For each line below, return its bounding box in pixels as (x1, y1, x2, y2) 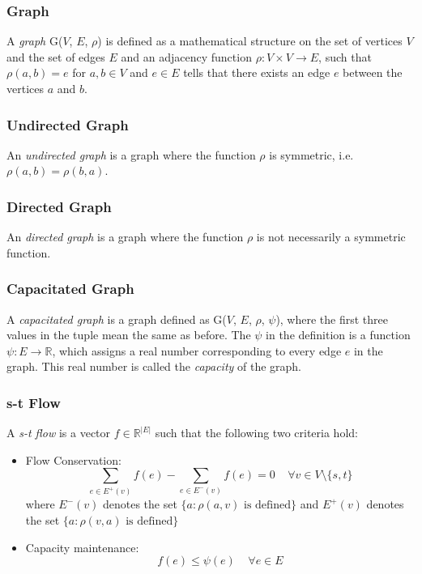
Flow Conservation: (25, 451, 121, 468)
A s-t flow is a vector (6, 424, 111, 441)
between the (343, 64, 403, 81)
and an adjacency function (121, 48, 252, 65)
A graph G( (6, 32, 63, 49)
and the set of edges (6, 48, 105, 65)
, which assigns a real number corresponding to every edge (52, 342, 342, 359)
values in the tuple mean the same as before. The (6, 326, 251, 343)
